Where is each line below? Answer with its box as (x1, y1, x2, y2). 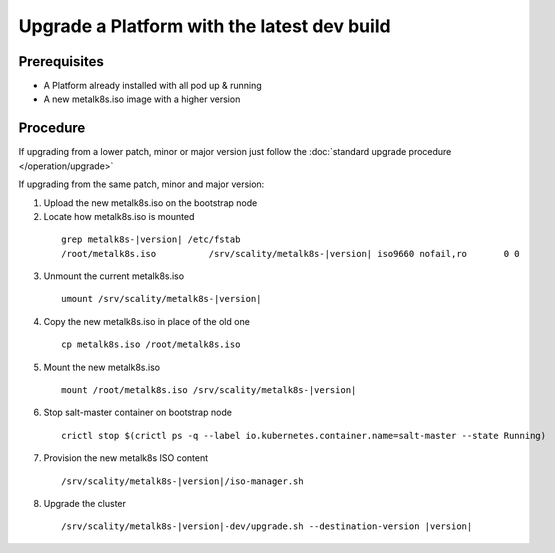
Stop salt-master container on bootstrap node (43, 406, 232, 419)
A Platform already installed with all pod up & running (43, 80, 262, 92)
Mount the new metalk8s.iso (43, 361, 160, 373)
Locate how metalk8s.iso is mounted (43, 210, 195, 222)
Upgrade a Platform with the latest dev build (18, 15, 391, 37)
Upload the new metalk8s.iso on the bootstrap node (43, 196, 258, 209)
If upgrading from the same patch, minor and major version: (18, 178, 265, 190)
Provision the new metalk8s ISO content (43, 452, 209, 464)
